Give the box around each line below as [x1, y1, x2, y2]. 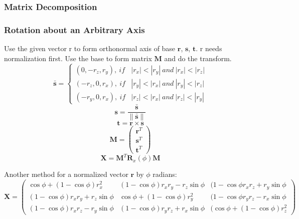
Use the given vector [4, 43, 67, 54]
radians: [153, 169, 177, 179]
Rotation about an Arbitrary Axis [4, 23, 145, 36]
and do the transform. [164, 53, 232, 63]
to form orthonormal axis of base [74, 43, 176, 54]
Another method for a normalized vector [4, 169, 128, 179]
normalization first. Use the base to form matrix [4, 53, 152, 63]
